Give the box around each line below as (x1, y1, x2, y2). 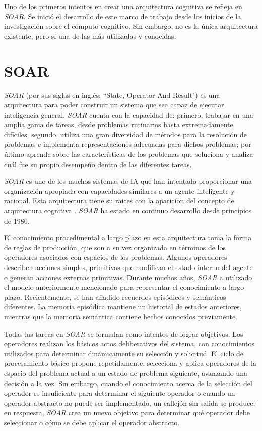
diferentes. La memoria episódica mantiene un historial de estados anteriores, (4, 301, 242, 312)
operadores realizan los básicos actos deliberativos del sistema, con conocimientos (4, 338, 255, 349)
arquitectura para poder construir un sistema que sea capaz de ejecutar (4, 99, 224, 110)
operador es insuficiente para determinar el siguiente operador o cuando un (4, 388, 235, 398)
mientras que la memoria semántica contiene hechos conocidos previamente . (4, 311, 238, 321)
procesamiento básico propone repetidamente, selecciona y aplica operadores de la (4, 358, 256, 368)
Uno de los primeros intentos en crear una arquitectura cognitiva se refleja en (4, 1, 242, 11)
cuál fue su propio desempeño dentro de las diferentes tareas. (4, 158, 192, 169)
